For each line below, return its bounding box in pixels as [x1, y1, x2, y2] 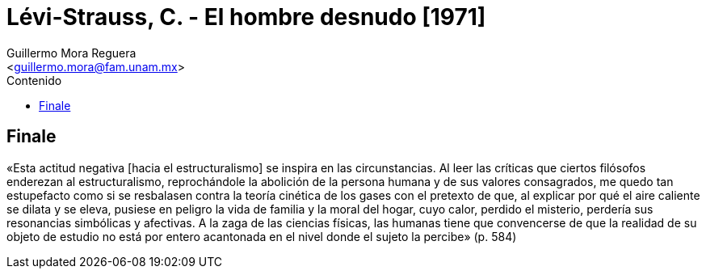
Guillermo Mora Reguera [6, 45, 137, 60]
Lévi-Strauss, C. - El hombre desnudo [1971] [6, 3, 486, 31]
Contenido [6, 73, 62, 87]
